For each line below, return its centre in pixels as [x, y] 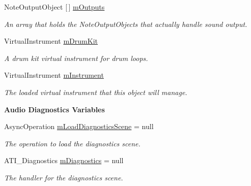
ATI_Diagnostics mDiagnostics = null [64, 160]
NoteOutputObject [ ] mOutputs [54, 7]
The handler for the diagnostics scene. [64, 177]
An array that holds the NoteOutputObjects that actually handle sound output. [126, 24]
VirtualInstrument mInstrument [54, 75]
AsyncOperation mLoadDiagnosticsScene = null [79, 126]
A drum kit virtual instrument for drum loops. [76, 58]
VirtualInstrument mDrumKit [51, 41]
